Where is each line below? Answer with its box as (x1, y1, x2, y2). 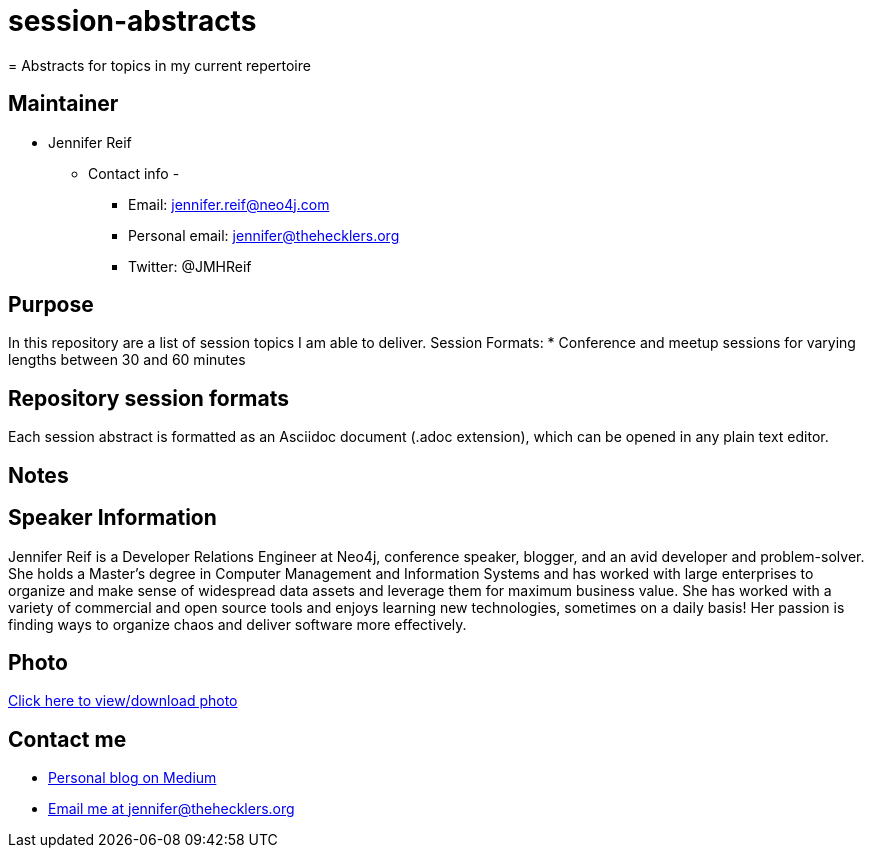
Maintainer (8, 91, 119, 117)
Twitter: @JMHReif (128, 257, 252, 275)
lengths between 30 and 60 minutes (8, 351, 246, 369)
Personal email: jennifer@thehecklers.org (128, 226, 400, 244)
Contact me (8, 726, 127, 752)
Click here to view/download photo (8, 692, 238, 710)
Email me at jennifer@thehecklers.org (48, 800, 295, 818)
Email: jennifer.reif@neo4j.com (128, 195, 330, 213)
